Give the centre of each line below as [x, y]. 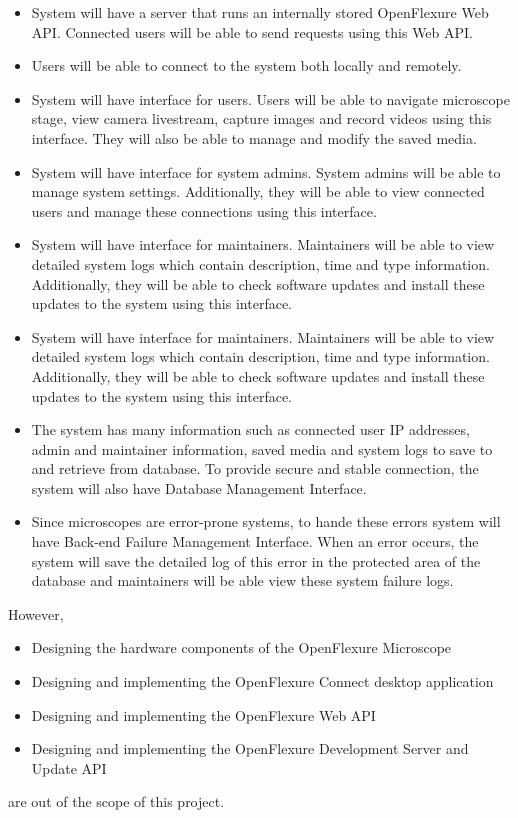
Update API [69, 767]
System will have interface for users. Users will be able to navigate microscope [270, 98]
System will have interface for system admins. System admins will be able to [266, 171]
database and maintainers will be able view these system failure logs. [242, 580]
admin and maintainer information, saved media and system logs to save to [262, 448]
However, [36, 613]
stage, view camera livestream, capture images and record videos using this [261, 118]
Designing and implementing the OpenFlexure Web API [203, 714]
